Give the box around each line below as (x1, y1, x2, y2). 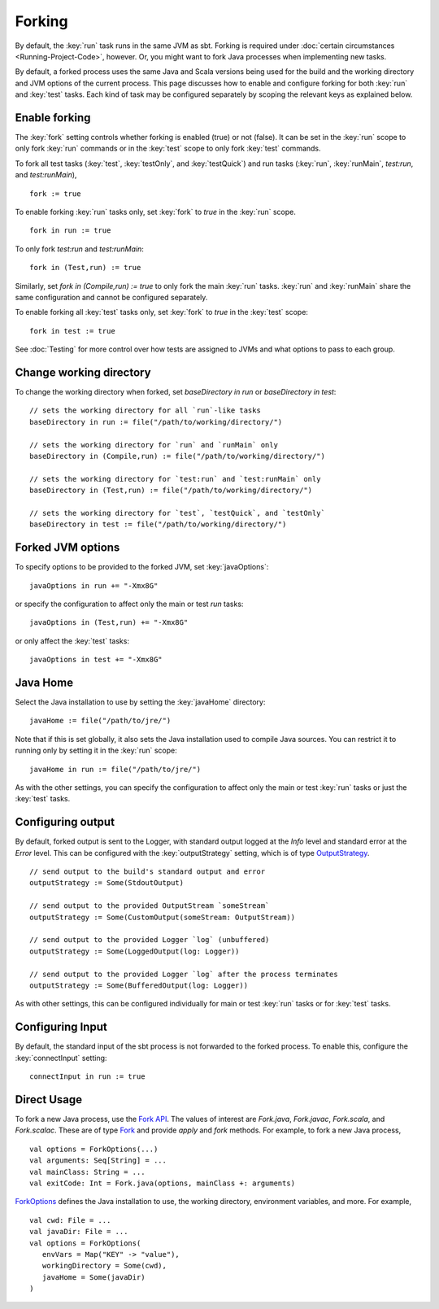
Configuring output (15, 815, 115, 829)
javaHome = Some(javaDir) (41, 1272, 146, 1281)
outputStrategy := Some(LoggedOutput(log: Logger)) (29, 946, 240, 956)
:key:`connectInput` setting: (15, 1053, 107, 1062)
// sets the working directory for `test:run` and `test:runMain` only (29, 474, 321, 483)
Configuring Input (15, 1020, 107, 1034)
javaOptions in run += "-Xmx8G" (29, 581, 159, 590)
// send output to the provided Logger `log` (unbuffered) (29, 936, 270, 945)
